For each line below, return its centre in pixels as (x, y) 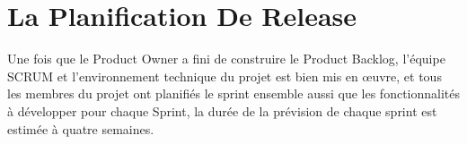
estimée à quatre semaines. (81, 128)
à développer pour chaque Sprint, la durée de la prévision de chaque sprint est (222, 110)
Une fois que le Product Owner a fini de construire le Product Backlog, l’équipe (226, 59)
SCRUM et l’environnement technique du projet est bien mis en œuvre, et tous (225, 76)
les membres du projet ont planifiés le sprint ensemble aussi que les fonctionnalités (233, 93)
